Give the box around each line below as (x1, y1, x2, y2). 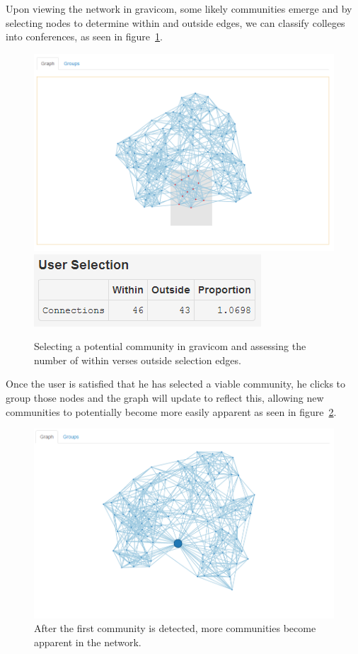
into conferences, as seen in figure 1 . (6, 29, 163, 44)
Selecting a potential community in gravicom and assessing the (34, 339, 306, 354)
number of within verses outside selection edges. (34, 352, 241, 367)
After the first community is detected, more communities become (34, 621, 316, 636)
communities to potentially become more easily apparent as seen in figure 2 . (6, 404, 337, 419)
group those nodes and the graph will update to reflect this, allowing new (6, 390, 324, 405)
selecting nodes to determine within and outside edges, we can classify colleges (6, 15, 345, 30)
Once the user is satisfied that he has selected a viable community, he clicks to (6, 376, 346, 391)
